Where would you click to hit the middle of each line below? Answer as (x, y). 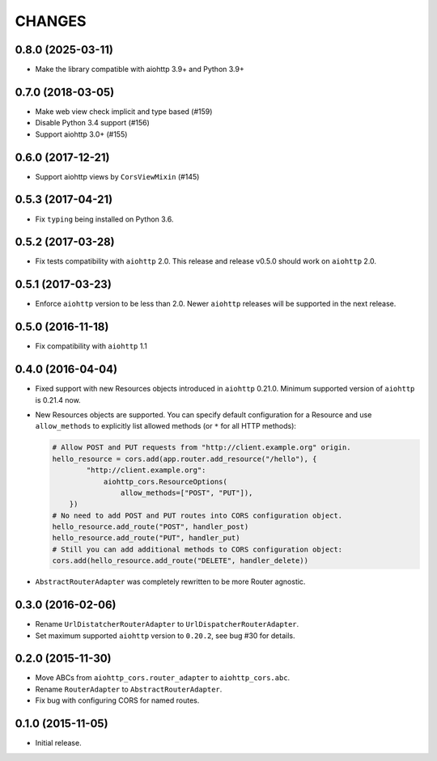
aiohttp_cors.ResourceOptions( (165, 482)
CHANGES (51, 21)
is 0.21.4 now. (58, 400)
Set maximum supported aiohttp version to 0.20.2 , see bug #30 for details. (165, 636)
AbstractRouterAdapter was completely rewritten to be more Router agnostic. (170, 581)
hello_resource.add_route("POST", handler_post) (151, 527)
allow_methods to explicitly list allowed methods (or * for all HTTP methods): (166, 426)
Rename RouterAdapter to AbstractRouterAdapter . (129, 689)
